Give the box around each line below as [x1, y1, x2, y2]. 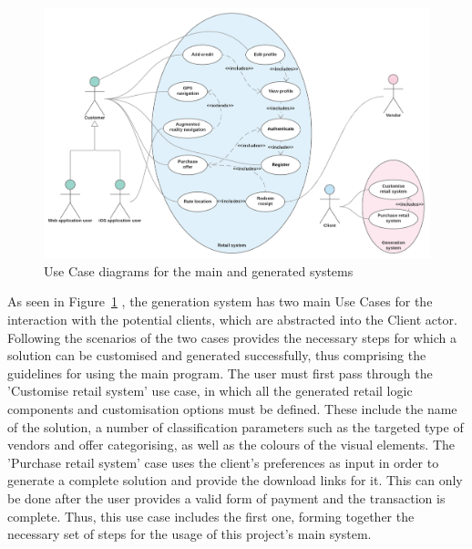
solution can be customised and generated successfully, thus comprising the [7, 346, 426, 365]
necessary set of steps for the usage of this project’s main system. [7, 524, 372, 544]
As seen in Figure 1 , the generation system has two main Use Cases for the [7, 292, 433, 311]
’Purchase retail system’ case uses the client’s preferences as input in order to [7, 452, 439, 471]
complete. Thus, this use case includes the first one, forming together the [7, 506, 415, 525]
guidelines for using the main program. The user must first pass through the [7, 363, 433, 382]
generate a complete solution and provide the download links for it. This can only [7, 471, 463, 490]
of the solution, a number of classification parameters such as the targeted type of [7, 417, 464, 436]
